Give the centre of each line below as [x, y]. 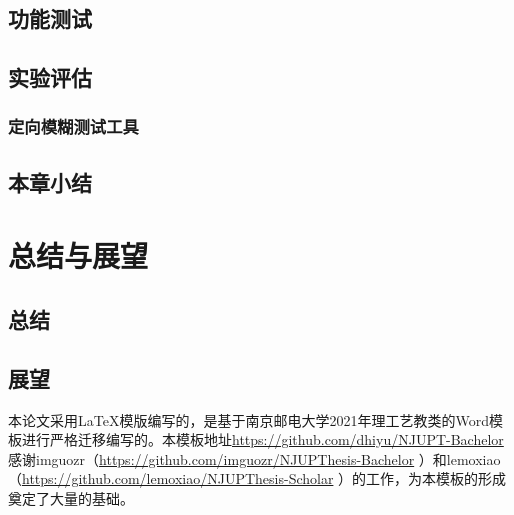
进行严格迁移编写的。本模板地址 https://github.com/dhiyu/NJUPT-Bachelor [262, 439]
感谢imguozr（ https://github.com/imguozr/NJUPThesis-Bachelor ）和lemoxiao [254, 458]
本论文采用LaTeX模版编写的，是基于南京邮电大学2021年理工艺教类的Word [248, 419]
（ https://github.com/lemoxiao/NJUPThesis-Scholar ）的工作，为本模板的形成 [257, 478]
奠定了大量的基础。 [71, 497]
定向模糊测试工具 [73, 126]
